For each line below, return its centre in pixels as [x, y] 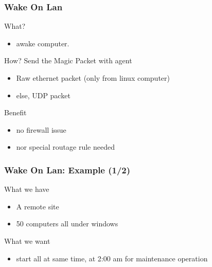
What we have [27, 189]
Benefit [15, 112]
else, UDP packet [43, 95]
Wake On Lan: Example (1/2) [67, 170]
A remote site [38, 206]
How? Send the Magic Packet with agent [68, 60]
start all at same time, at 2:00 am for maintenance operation [112, 258]
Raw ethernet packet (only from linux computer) [93, 78]
